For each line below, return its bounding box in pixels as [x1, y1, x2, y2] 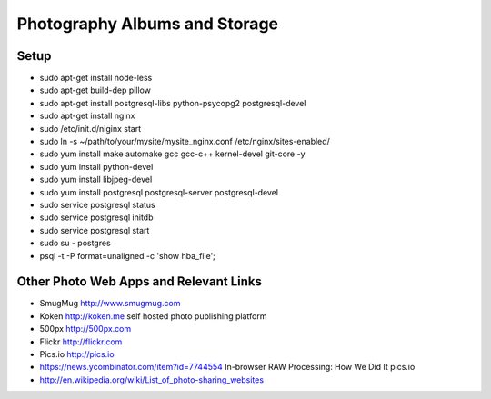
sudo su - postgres [39, 237, 111, 249]
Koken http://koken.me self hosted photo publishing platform [39, 310, 267, 322]
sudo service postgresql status [39, 199, 155, 210]
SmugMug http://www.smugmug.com [39, 298, 181, 309]
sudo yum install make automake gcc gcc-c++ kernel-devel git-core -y [39, 148, 306, 159]
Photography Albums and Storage [16, 14, 279, 34]
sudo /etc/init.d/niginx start [39, 123, 142, 134]
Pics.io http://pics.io [39, 349, 115, 359]
